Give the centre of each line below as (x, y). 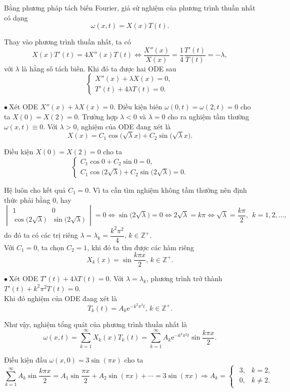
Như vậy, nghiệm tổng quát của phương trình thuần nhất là (96, 324)
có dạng (16, 17)
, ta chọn (51, 247)
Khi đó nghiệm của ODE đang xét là (60, 298)
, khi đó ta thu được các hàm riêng (140, 247)
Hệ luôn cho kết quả (35, 190)
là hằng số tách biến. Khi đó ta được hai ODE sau (99, 68)
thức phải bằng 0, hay (38, 199)
